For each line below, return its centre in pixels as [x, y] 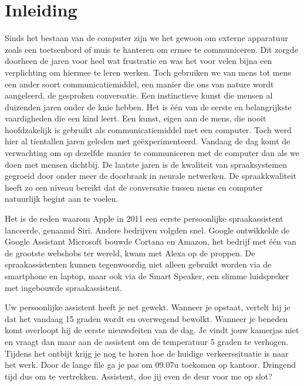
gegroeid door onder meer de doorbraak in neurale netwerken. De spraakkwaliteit [151, 176]
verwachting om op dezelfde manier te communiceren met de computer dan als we [152, 153]
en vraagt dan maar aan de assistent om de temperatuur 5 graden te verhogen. [147, 341]
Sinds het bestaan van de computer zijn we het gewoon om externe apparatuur [146, 38]
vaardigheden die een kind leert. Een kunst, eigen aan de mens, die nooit [136, 118]
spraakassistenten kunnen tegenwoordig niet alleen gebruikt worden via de [138, 264]
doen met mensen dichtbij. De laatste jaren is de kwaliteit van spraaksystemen [146, 164]
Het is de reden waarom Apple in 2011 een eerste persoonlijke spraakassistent [144, 219]
